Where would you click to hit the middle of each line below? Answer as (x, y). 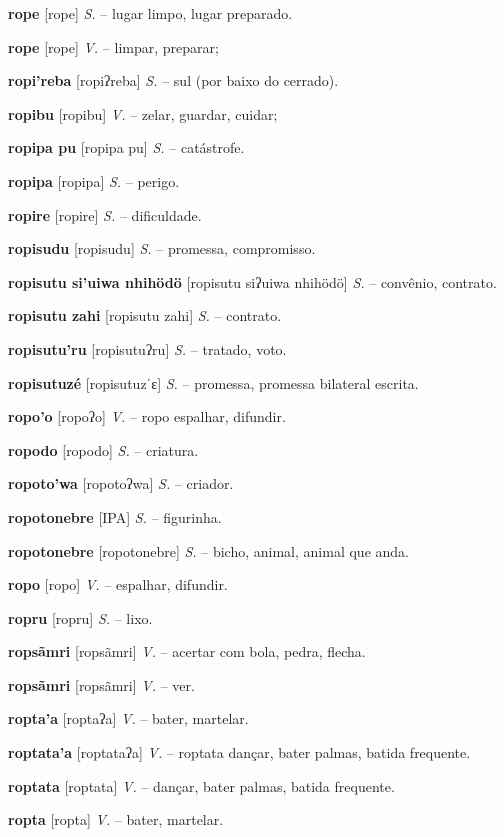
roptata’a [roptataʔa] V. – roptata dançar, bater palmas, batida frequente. (239, 752)
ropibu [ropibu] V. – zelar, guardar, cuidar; (143, 113)
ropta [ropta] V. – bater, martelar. (116, 819)
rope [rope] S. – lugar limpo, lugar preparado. (150, 13)
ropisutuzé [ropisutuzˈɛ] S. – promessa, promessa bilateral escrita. (213, 382)
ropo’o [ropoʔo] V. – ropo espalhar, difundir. (147, 416)
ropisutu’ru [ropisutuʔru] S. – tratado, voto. (147, 348)
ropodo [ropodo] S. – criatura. (103, 449)
